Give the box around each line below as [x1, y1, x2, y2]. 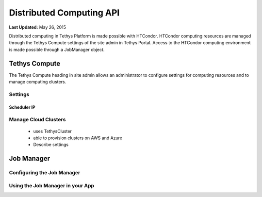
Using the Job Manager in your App [9, 182, 95, 189]
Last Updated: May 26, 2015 [9, 24, 66, 30]
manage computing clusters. [9, 79, 66, 85]
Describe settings [33, 142, 69, 148]
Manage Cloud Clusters [9, 116, 66, 123]
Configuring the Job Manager [9, 169, 81, 176]
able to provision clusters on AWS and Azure [33, 135, 123, 141]
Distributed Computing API [9, 7, 120, 18]
